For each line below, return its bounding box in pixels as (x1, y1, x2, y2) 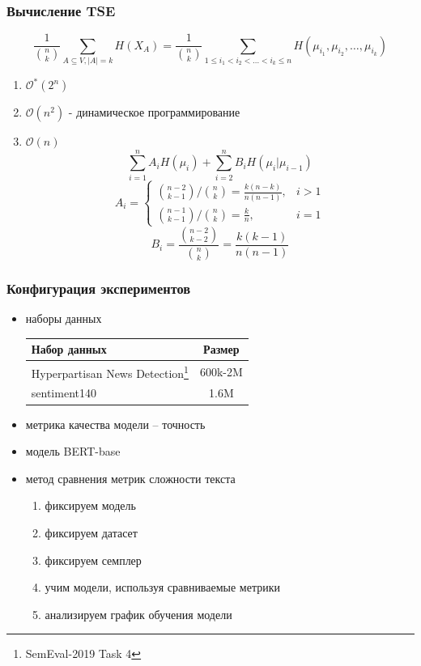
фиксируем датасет (45, 524, 138, 541)
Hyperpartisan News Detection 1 (31, 362, 189, 381)
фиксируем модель (45, 497, 136, 514)
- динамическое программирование (68, 104, 240, 121)
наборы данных (25, 310, 102, 327)
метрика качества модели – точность (25, 415, 206, 432)
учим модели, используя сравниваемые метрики (45, 579, 281, 596)
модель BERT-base (25, 443, 121, 460)
